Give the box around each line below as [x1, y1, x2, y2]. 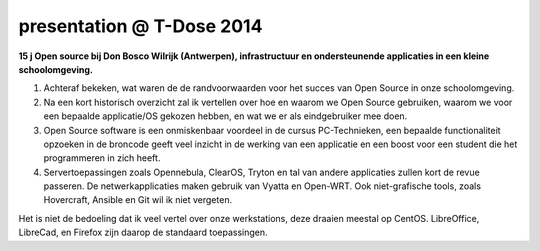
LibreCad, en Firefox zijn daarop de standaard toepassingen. [18, 226, 269, 239]
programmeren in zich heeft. [43, 152, 161, 164]
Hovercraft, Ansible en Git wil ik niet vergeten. [43, 194, 233, 206]
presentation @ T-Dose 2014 [18, 15, 263, 37]
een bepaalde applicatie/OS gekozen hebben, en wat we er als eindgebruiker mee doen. [43, 110, 408, 122]
